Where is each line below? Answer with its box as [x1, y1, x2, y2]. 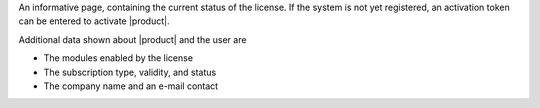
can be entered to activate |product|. [18, 15, 170, 27]
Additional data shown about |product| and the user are [18, 33, 247, 45]
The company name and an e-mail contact [43, 80, 219, 92]
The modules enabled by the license [43, 52, 194, 64]
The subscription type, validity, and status [43, 66, 217, 78]
